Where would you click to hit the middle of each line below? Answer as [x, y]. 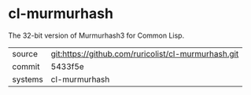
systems [28, 79]
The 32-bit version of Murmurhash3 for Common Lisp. [96, 35]
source [25, 53]
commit [26, 66]
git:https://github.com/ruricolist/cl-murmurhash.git [145, 53]
